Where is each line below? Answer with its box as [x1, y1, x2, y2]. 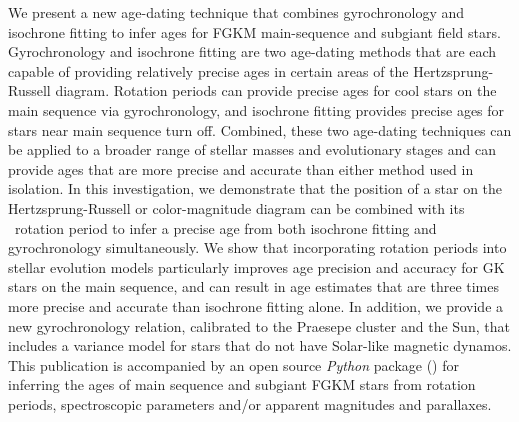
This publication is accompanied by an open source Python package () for [8, 354, 459, 375]
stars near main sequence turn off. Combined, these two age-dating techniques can [8, 119, 512, 140]
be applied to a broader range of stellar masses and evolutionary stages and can [8, 139, 496, 160]
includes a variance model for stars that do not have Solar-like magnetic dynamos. [8, 335, 512, 356]
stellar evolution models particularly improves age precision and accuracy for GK [8, 256, 505, 277]
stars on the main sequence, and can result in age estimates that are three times [8, 276, 500, 297]
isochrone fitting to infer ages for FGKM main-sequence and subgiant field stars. [8, 21, 501, 42]
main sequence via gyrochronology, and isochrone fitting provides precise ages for [8, 99, 505, 120]
